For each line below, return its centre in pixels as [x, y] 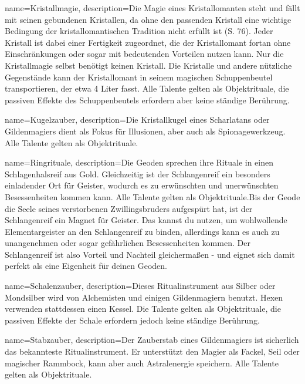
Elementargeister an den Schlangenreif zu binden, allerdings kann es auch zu [142, 231]
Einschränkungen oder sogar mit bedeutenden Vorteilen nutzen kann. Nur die [144, 54]
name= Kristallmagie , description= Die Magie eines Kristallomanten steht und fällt [152, 8]
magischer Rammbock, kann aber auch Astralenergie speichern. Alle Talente [142, 363]
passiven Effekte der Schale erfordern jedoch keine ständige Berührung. [132, 320]
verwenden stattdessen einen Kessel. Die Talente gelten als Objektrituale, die [143, 309]
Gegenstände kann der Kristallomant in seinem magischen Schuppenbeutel [139, 77]
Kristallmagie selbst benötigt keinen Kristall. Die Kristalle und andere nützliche [148, 65]
